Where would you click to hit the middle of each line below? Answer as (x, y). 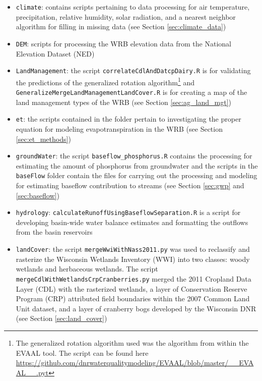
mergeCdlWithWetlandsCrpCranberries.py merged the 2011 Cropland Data (134, 278)
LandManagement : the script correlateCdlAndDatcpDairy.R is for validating (133, 70)
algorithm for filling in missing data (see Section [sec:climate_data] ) (121, 26)
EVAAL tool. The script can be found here (82, 352)
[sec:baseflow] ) (38, 195)
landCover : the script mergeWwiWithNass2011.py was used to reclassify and (133, 249)
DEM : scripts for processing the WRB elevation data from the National (123, 43)
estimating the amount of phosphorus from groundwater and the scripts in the (137, 165)
